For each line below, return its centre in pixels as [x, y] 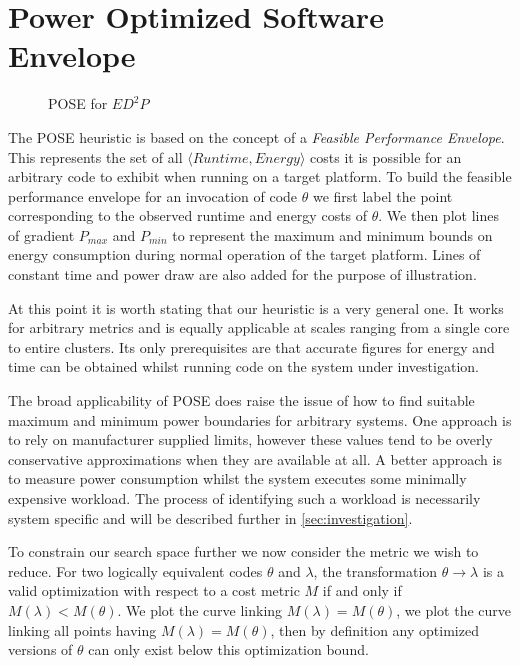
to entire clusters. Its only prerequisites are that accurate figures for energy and [251, 346]
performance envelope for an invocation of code [153, 195]
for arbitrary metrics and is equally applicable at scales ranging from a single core [259, 327]
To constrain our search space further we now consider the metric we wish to [243, 551]
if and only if [362, 590]
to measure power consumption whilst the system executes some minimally [237, 478]
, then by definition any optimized [374, 629]
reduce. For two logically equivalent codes [135, 570]
